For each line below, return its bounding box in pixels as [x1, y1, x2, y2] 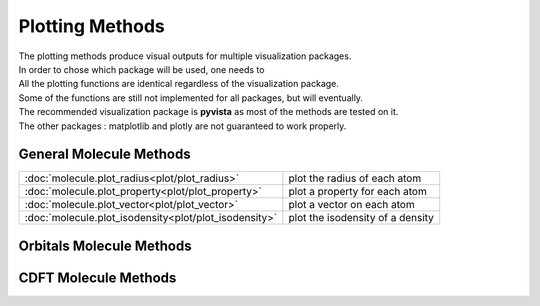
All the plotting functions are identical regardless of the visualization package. [18, 78, 340, 90]
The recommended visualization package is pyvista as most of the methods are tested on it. [18, 106, 399, 118]
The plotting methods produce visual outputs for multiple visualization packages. [18, 50, 352, 62]
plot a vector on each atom [288, 198, 415, 212]
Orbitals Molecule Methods [18, 237, 192, 254]
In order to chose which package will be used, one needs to [18, 63, 265, 75]
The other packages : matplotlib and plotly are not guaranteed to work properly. [18, 120, 347, 132]
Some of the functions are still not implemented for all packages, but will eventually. [18, 91, 364, 104]
